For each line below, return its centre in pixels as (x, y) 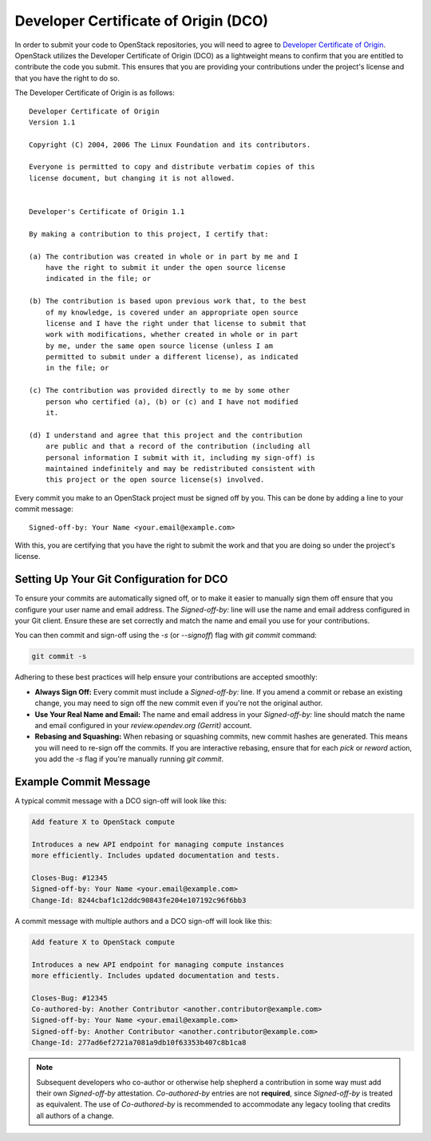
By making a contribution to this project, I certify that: (149, 234)
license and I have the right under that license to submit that (176, 323)
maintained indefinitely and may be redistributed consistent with (180, 468)
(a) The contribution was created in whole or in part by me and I (164, 256)
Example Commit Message (83, 781)
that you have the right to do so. (67, 78)
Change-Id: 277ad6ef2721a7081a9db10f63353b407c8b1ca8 (139, 1043)
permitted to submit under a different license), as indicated (172, 357)
